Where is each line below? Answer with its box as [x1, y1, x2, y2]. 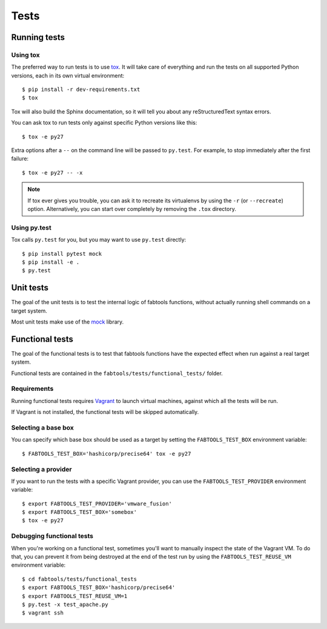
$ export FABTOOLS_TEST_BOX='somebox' [22, 509, 137, 516]
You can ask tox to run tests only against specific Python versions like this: [11, 119, 197, 127]
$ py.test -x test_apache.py [22, 601, 108, 608]
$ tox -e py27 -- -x [22, 169, 83, 176]
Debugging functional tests [11, 532, 94, 541]
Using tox [11, 50, 40, 59]
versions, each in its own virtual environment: [11, 72, 125, 79]
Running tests [11, 32, 65, 42]
